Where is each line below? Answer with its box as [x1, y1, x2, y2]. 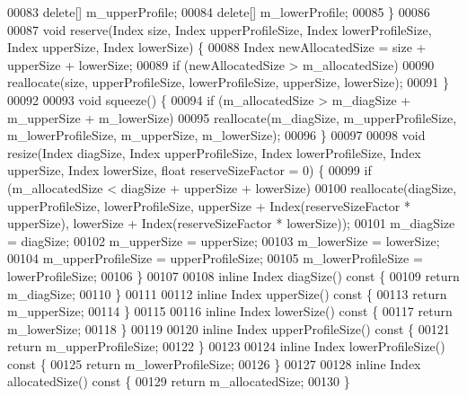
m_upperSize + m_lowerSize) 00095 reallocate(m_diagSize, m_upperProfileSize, [7, 108, 457, 127]
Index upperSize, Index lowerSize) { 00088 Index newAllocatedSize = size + [7, 38, 427, 57]
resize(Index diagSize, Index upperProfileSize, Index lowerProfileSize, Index [7, 143, 421, 162]
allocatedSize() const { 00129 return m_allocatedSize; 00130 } [7, 372, 350, 391]
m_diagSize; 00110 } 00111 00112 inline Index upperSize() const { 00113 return [7, 284, 447, 303]
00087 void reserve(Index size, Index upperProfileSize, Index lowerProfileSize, [7, 20, 432, 39]
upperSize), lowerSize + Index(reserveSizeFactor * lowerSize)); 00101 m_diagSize [7, 214, 455, 233]
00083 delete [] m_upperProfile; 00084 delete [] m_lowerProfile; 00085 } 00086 [7, 3, 430, 21]
